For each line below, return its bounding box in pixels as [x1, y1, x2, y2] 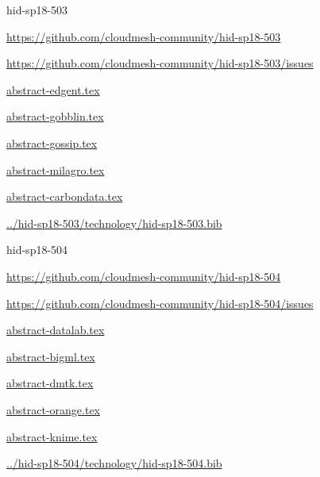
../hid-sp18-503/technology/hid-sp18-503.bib [6, 214, 222, 231]
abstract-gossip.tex [6, 134, 98, 151]
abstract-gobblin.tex [6, 108, 104, 125]
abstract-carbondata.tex [6, 188, 123, 205]
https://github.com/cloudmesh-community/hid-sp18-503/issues [6, 55, 314, 71]
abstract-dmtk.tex [6, 375, 94, 391]
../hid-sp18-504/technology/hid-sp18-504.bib [6, 455, 222, 471]
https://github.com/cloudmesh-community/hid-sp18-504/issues [6, 294, 314, 311]
